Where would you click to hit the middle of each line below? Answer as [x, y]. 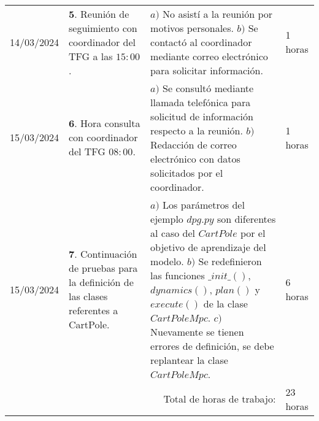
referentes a [94, 311]
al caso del [173, 233]
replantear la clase [189, 360]
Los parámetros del [204, 204]
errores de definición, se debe [212, 346]
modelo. [167, 261]
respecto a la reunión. [197, 130]
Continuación [109, 254]
